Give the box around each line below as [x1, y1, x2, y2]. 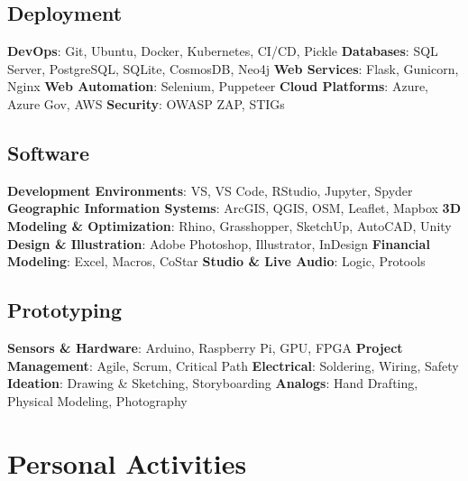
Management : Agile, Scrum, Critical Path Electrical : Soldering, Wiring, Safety [7, 356, 459, 375]
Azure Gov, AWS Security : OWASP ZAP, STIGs [7, 94, 285, 113]
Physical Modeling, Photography [7, 391, 188, 410]
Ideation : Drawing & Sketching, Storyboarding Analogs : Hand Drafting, [7, 374, 418, 393]
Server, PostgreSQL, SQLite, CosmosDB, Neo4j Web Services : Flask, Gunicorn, [7, 59, 459, 78]
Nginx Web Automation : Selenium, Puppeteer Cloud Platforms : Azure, [7, 77, 429, 96]
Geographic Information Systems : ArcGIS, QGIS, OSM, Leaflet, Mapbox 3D [7, 199, 461, 217]
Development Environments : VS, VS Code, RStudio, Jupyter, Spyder [7, 180, 413, 199]
